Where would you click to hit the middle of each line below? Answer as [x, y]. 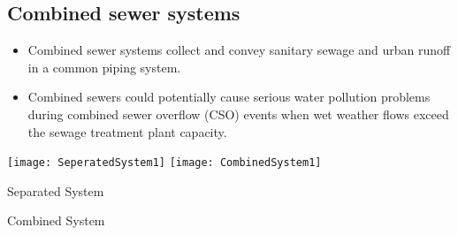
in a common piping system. [104, 67]
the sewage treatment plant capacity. [127, 131]
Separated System [56, 190]
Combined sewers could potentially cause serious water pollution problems [229, 97]
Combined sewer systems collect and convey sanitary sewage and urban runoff [239, 50]
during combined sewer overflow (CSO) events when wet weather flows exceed [238, 114]
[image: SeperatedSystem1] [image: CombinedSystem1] [164, 163]
